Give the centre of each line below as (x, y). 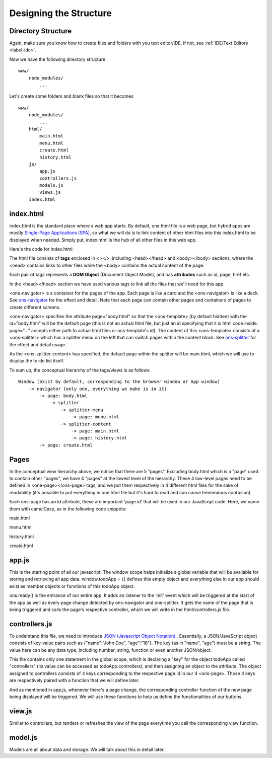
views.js (50, 192)
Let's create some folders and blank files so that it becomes (71, 96)
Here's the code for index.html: (42, 249)
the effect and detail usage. (38, 344)
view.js (21, 711)
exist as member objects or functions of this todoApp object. (72, 586)
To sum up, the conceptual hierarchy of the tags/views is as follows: (80, 370)
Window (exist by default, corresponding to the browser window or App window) (119, 382)
